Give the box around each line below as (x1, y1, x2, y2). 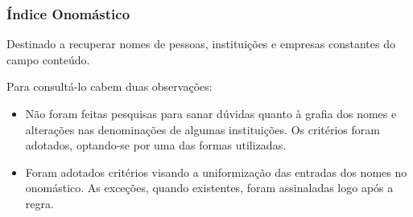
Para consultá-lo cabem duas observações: (6, 78, 213, 95)
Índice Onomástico (6, 3, 130, 23)
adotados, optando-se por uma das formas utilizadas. (25, 137, 287, 154)
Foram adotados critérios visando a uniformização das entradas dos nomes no (25, 163, 407, 180)
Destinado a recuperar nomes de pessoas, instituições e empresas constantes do (6, 35, 395, 52)
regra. (25, 194, 54, 211)
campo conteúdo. (6, 51, 90, 68)
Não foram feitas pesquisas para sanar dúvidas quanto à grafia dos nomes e (25, 105, 397, 121)
